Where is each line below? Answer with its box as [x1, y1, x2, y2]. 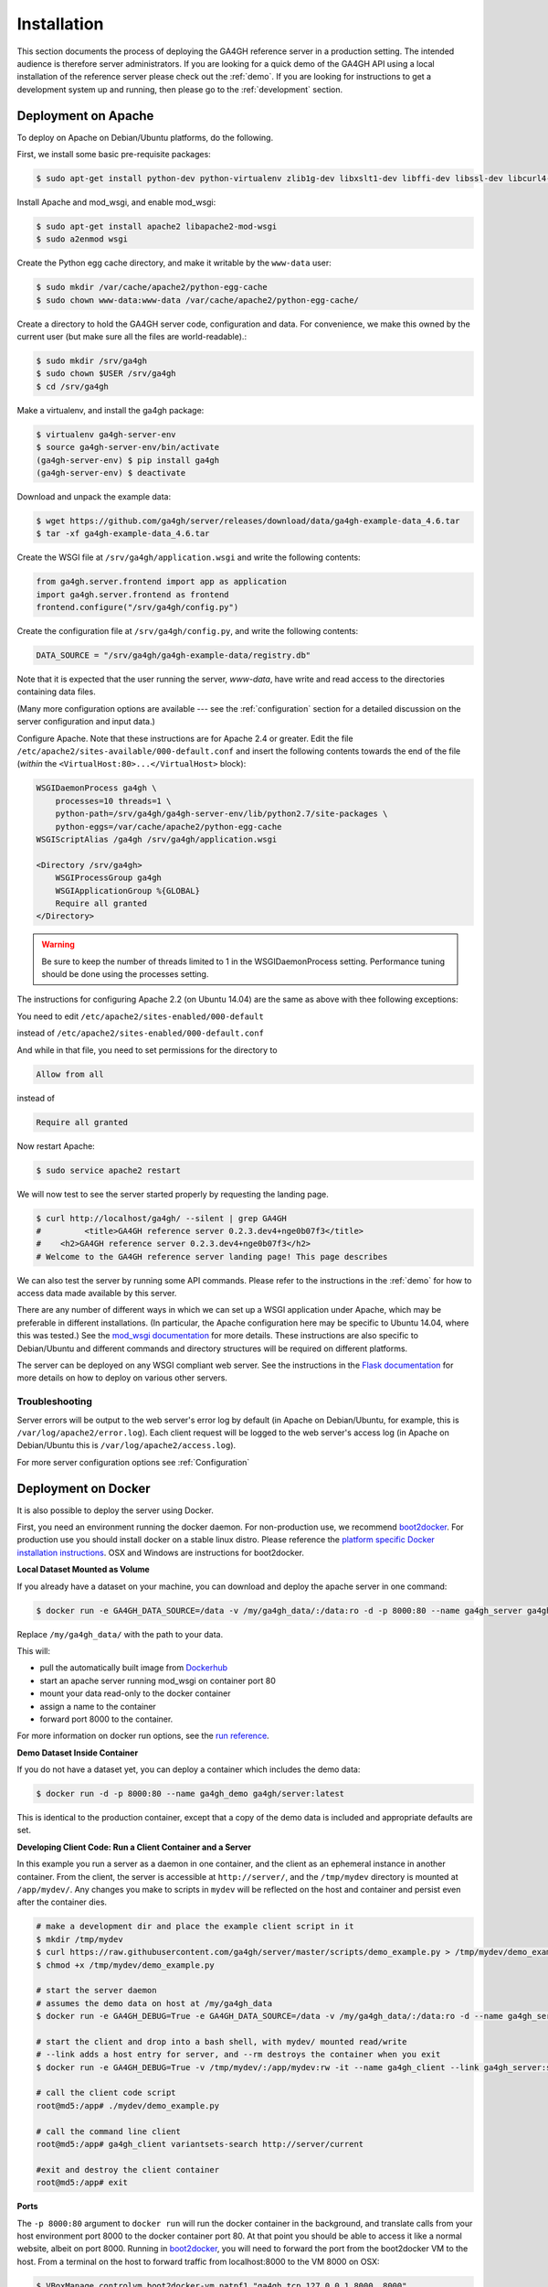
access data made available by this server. [16, 1288, 177, 1299]
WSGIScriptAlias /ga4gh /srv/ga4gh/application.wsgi [36, 833, 278, 844]
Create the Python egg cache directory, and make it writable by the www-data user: [16, 257, 332, 269]
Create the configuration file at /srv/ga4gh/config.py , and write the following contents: [16, 626, 359, 637]
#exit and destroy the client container [36, 2164, 219, 2174]
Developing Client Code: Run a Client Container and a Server [16, 1841, 251, 1852]
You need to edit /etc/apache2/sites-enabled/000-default [16, 1011, 264, 1022]
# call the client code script [36, 2088, 177, 2099]
